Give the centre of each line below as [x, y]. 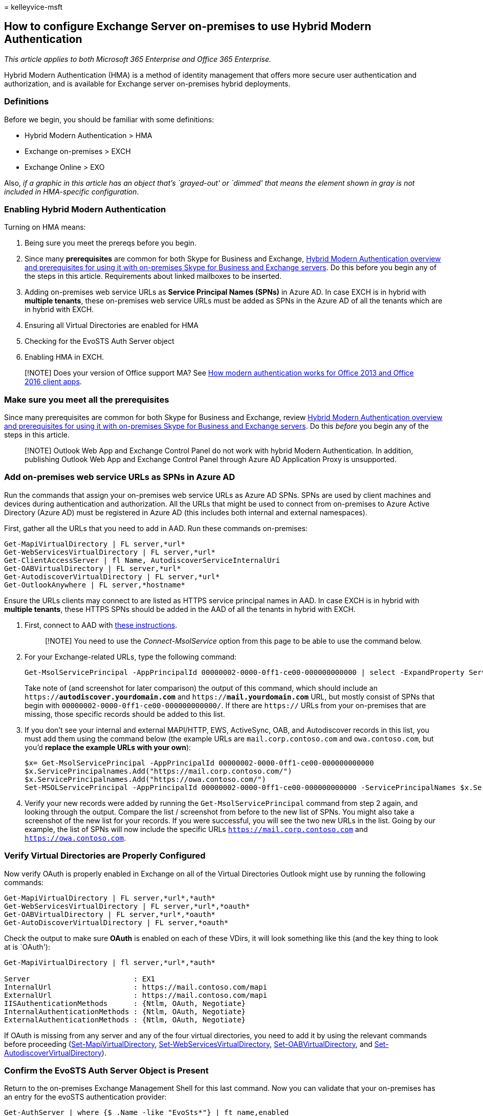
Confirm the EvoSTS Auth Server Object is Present [106, 1070]
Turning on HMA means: [45, 227]
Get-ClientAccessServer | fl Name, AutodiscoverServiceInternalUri [142, 560]
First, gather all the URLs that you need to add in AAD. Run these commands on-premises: [156, 528]
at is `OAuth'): [27, 947]
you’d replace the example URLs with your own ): [108, 747]
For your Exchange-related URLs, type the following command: [131, 657]
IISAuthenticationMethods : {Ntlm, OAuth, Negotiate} [125, 1003]
